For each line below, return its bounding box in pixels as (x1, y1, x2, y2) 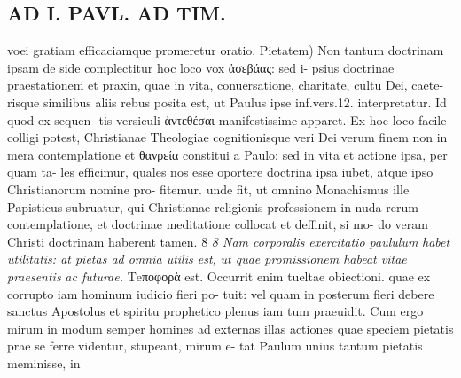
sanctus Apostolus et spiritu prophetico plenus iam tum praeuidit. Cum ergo (7, 302, 424, 320)
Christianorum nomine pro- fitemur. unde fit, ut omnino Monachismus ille (7, 179, 410, 198)
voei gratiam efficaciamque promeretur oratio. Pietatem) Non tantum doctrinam (7, 41, 444, 59)
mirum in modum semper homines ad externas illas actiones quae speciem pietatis (7, 319, 454, 337)
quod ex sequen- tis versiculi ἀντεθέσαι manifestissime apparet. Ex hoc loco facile (7, 110, 447, 129)
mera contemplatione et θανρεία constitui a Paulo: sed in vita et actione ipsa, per (7, 145, 448, 163)
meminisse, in (7, 353, 81, 372)
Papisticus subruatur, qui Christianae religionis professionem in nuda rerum (7, 197, 418, 216)
